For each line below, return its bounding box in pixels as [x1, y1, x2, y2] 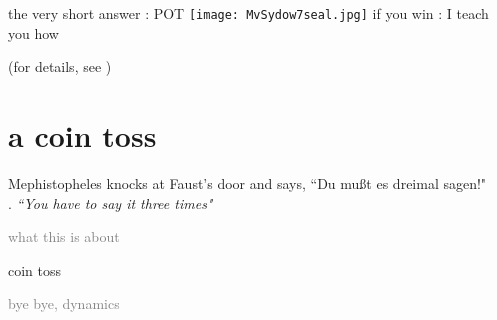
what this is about [8, 226, 120, 247]
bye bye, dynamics [8, 293, 120, 314]
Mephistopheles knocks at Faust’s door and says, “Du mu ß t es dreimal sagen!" [8, 172, 487, 193]
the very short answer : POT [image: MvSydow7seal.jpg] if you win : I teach [8, 3, 489, 23]
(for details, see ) [8, 56, 112, 77]
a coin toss [8, 115, 157, 156]
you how [8, 22, 59, 43]
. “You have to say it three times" [8, 192, 213, 213]
